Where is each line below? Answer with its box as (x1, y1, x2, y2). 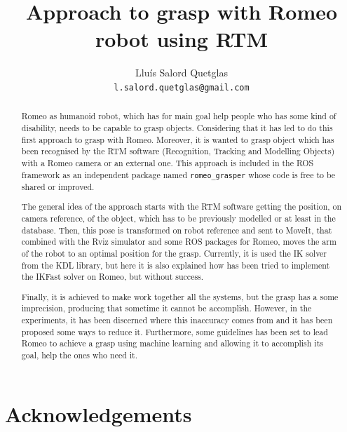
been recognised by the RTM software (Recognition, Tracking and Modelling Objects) (21, 145, 335, 157)
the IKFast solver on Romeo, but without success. (21, 271, 204, 283)
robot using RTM (95, 25, 268, 53)
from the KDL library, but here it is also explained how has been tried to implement (21, 259, 330, 271)
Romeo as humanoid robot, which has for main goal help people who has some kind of (21, 110, 336, 122)
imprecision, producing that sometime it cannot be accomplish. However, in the (21, 302, 312, 314)
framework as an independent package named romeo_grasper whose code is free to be (21, 168, 336, 180)
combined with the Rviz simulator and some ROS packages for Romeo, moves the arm (21, 236, 336, 248)
